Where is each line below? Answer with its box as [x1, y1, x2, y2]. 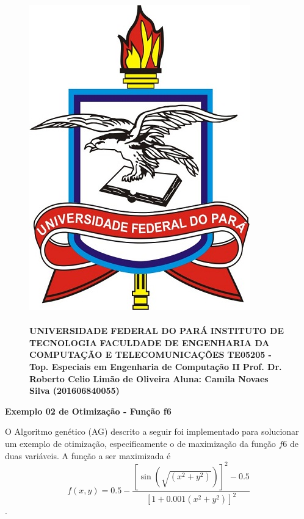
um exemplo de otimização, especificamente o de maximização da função [5, 437, 276, 449]
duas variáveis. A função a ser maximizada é [5, 449, 171, 462]
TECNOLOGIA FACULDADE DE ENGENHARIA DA [29, 336, 270, 349]
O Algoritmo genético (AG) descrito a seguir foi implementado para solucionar [5, 425, 299, 438]
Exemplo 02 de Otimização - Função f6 [5, 404, 172, 417]
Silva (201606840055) [29, 384, 120, 397]
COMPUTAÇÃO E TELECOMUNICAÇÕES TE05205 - [29, 348, 272, 361]
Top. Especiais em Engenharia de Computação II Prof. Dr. [29, 360, 282, 372]
